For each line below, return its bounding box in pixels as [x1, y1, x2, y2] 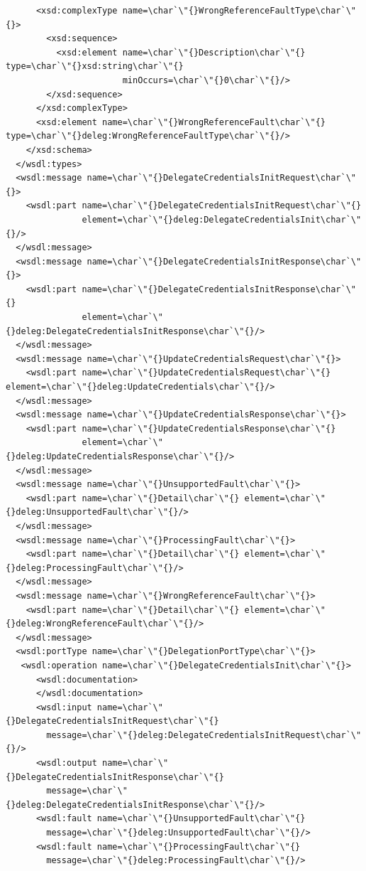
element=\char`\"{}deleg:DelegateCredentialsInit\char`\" [82, 214, 362, 225]
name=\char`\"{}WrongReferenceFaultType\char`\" [122, 6, 356, 16]
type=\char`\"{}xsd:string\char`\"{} [6, 61, 184, 72]
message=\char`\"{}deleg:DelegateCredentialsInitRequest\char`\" [46, 730, 362, 740]
